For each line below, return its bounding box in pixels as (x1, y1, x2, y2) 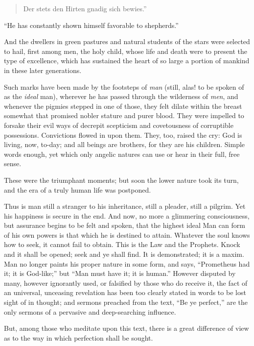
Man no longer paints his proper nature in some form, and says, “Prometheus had (4, 258, 250, 269)
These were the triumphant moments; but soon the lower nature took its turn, (4, 174, 239, 185)
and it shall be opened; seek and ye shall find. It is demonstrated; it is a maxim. (4, 249, 244, 259)
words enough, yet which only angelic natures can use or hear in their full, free (4, 148, 240, 159)
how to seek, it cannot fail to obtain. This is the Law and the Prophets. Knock (4, 239, 240, 249)
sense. (4, 158, 22, 169)
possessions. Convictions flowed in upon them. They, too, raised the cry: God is (4, 129, 242, 140)
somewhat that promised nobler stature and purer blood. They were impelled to (4, 110, 244, 121)
